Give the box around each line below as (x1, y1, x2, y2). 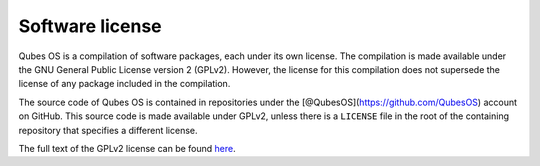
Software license (18, 15, 162, 37)
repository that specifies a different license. (18, 124, 199, 136)
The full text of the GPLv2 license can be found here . (18, 142, 236, 154)
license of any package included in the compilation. (18, 78, 231, 90)
